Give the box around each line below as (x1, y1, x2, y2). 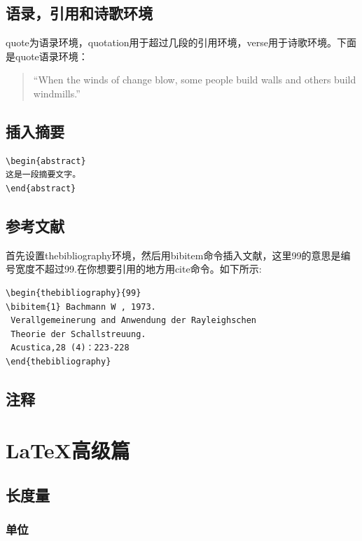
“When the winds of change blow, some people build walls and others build (33, 72, 356, 87)
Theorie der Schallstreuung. (11, 329, 146, 339)
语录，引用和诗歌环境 (6, 2, 153, 24)
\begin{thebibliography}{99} (6, 287, 141, 298)
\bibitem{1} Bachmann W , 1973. (6, 301, 156, 312)
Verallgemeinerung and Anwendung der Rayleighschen (11, 315, 256, 326)
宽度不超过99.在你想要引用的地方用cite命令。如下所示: (15, 261, 262, 276)
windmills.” (33, 85, 81, 100)
